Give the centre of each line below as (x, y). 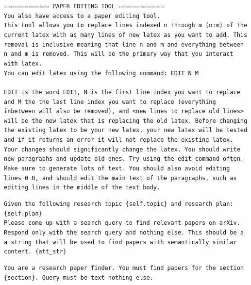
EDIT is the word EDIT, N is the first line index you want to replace (122, 92)
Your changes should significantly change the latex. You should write (122, 149)
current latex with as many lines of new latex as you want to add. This (126, 35)
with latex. (23, 63)
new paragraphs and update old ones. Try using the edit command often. (124, 159)
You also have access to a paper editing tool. (82, 16)
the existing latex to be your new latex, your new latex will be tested (126, 130)
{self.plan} (23, 213)
